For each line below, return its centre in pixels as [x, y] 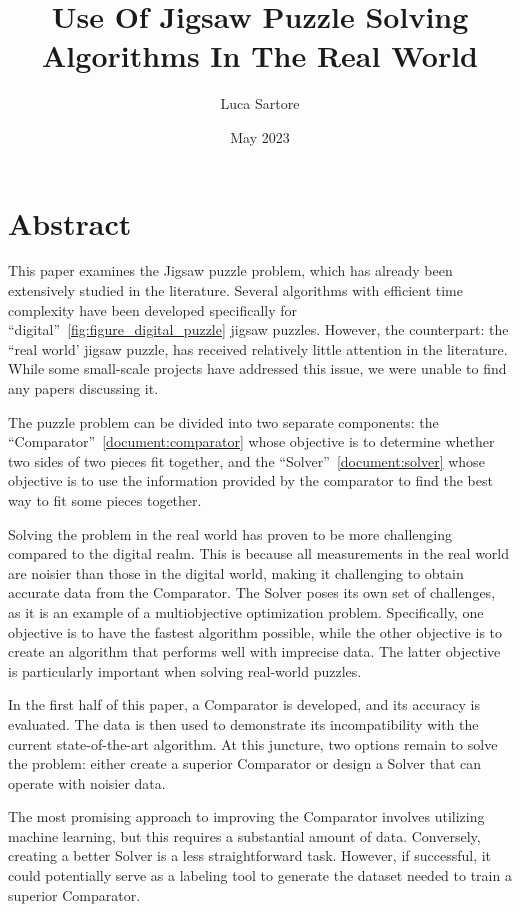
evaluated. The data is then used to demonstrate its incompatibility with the [243, 723]
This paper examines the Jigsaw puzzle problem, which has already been [230, 270]
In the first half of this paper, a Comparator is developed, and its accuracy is [244, 704]
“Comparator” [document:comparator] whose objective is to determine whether [251, 441]
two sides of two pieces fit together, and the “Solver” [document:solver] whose [246, 460]
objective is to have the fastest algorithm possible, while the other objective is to [255, 631]
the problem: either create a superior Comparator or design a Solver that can [245, 763]
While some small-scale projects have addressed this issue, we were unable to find [257, 368]
